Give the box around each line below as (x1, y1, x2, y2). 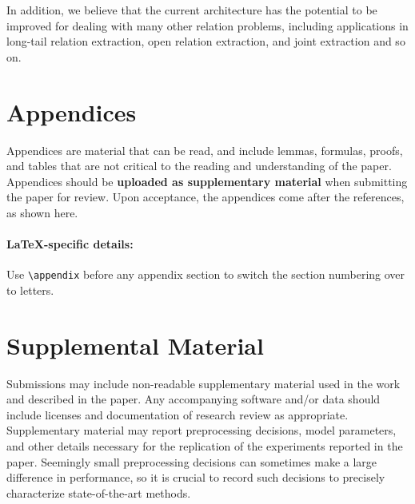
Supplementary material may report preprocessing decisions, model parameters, (6, 422, 397, 439)
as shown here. (6, 204, 78, 220)
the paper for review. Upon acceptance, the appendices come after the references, (6, 189, 405, 205)
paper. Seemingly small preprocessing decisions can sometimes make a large (6, 453, 377, 470)
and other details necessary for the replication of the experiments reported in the (6, 438, 403, 454)
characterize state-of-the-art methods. (6, 484, 191, 501)
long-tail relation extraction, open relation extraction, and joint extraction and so (6, 33, 405, 50)
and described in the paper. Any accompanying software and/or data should (6, 391, 381, 407)
